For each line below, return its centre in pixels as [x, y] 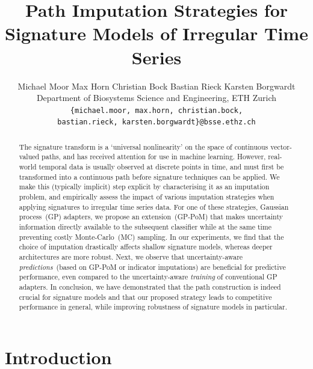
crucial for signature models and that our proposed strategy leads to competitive [145, 297]
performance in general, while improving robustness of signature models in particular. [153, 307]
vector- [281, 146]
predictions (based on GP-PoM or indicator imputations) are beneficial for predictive [152, 267]
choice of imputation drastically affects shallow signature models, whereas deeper [146, 247]
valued [29, 157]
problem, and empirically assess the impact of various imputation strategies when [147, 197]
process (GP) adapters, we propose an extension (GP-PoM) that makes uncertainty [151, 217]
